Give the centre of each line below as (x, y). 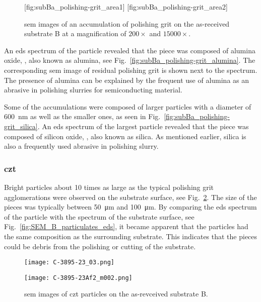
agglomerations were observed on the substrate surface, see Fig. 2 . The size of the (130, 197)
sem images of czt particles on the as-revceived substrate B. (116, 294)
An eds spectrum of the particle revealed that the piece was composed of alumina (130, 50)
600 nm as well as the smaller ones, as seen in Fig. (82, 116)
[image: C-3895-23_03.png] (69, 263)
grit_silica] (21, 126)
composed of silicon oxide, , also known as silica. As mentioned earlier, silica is (125, 136)
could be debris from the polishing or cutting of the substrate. (100, 246)
